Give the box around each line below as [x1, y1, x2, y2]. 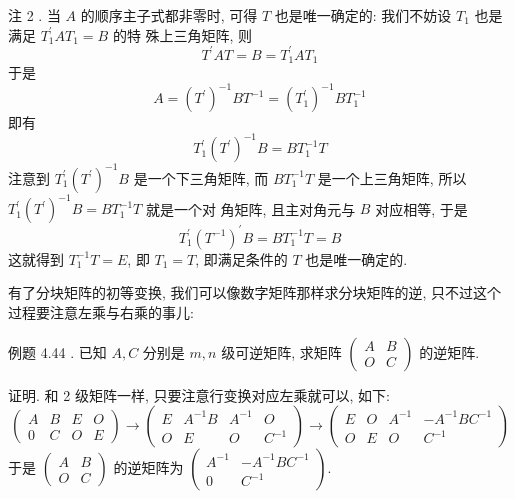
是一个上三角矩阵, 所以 [317, 167, 467, 188]
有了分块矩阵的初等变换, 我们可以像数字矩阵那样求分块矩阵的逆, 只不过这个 [8, 282, 502, 303]
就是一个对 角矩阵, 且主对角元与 [145, 198, 356, 219]
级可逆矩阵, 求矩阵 [221, 341, 342, 362]
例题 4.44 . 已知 [8, 341, 107, 362]
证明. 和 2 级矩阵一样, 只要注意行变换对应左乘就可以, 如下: [8, 384, 390, 405]
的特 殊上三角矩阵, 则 [112, 24, 253, 45]
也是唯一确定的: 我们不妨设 [274, 5, 452, 25]
